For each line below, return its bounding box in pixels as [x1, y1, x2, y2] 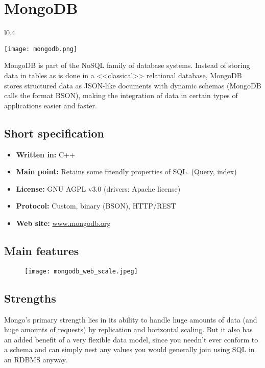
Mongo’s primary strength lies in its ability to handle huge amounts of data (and [4, 314, 257, 325]
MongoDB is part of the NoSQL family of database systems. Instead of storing [4, 60, 250, 71]
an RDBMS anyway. [4, 354, 67, 364]
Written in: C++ [16, 149, 75, 159]
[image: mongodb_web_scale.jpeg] [25, 267, 138, 275]
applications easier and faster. [4, 100, 97, 110]
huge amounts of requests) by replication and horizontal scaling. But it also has [4, 324, 253, 335]
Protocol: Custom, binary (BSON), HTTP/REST [16, 200, 176, 211]
